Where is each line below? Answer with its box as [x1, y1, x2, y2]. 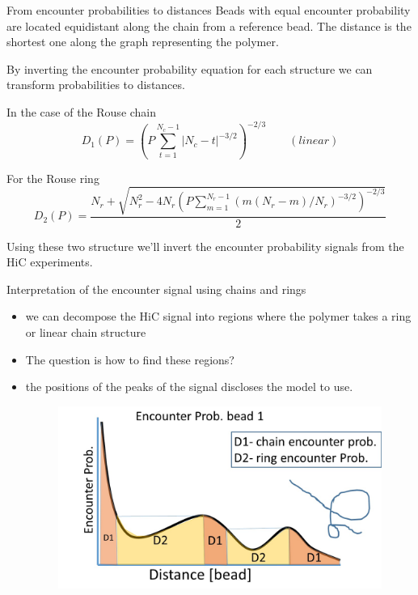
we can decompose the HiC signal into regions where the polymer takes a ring [25, 308, 412, 325]
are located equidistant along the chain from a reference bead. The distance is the [6, 17, 412, 34]
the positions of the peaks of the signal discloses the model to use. [25, 378, 353, 395]
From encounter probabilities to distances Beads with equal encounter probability [6, 2, 411, 18]
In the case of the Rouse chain [6, 103, 157, 120]
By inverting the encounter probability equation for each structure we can [6, 60, 373, 77]
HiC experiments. [6, 253, 93, 270]
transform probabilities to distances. [6, 76, 185, 93]
